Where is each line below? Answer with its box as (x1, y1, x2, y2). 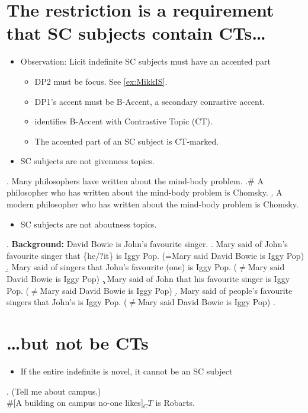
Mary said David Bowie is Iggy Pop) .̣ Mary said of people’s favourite (40, 284, 293, 296)
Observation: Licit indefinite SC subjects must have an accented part (20, 55, 271, 68)
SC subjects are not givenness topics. (20, 155, 155, 167)
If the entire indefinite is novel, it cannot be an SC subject (20, 364, 233, 377)
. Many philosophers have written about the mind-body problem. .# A (7, 174, 264, 187)
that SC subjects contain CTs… (7, 21, 266, 45)
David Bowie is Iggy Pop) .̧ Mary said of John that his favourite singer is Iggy (7, 273, 290, 285)
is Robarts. (155, 396, 195, 409)
